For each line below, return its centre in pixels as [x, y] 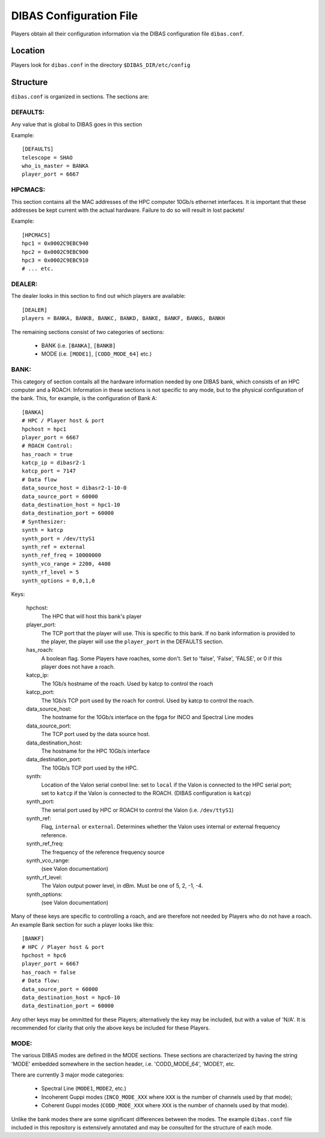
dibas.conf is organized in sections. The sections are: [80, 97]
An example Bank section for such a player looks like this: [82, 924]
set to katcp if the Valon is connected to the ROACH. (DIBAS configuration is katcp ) [146, 793]
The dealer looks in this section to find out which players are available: [98, 296]
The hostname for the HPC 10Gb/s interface [96, 751]
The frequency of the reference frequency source [103, 852]
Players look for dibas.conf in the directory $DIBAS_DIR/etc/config [101, 65]
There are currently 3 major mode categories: [68, 1075]
